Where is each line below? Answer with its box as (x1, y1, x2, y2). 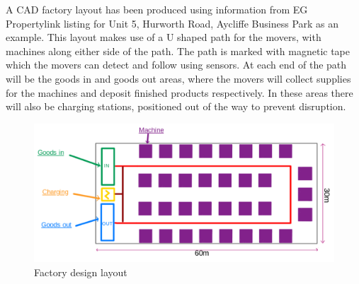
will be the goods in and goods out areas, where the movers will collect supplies (6, 71, 351, 85)
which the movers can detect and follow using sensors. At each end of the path (6, 57, 347, 72)
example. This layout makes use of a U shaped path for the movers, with (6, 30, 321, 45)
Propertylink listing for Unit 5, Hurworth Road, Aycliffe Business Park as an (6, 16, 339, 30)
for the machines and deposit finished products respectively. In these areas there (6, 85, 353, 100)
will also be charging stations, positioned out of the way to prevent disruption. (6, 99, 346, 114)
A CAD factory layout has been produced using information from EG (6, 2, 308, 16)
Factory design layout (34, 264, 127, 279)
